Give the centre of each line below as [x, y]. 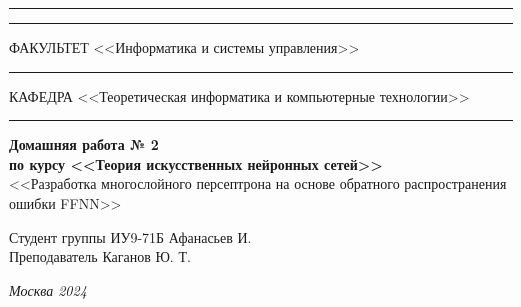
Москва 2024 [48, 289]
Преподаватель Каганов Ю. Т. [100, 256]
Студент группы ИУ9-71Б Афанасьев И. [130, 236]
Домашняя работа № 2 [84, 144]
